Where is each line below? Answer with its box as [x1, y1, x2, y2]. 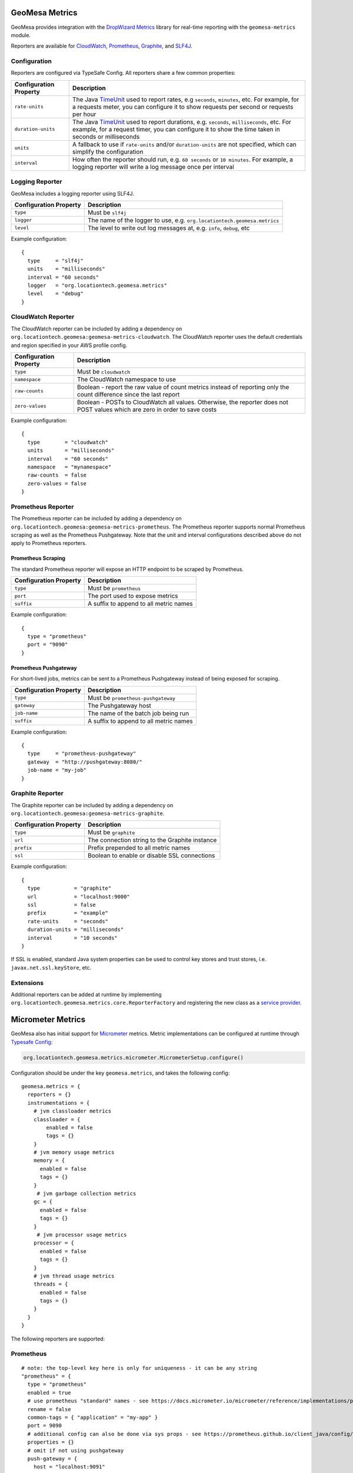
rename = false [27, 1406, 71, 1412]
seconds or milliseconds [72, 133, 140, 141]
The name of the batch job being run [87, 709, 189, 717]
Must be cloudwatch [76, 368, 131, 376]
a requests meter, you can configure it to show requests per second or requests [72, 103, 294, 111]
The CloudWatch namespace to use [76, 375, 176, 384]
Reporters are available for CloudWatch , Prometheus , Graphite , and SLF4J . [11, 42, 192, 49]
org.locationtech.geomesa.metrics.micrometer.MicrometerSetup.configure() [23, 1054, 244, 1061]
